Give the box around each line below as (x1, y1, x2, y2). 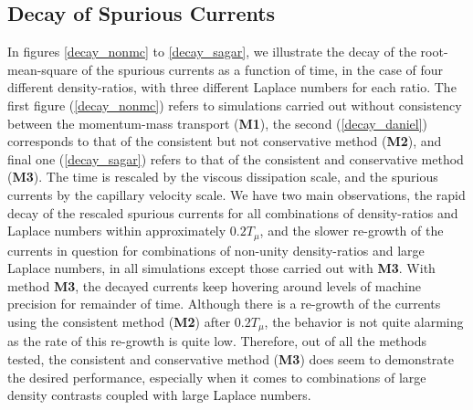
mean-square (7, 59, 78, 79)
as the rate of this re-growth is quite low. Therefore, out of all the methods (7, 331, 426, 351)
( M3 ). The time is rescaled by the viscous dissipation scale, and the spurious (7, 167, 438, 186)
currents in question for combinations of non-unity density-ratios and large (7, 240, 425, 259)
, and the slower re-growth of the (259, 221, 444, 240)
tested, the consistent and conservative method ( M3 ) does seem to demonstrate (7, 350, 455, 369)
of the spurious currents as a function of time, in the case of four (81, 59, 444, 79)
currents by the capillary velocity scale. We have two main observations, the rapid (7, 184, 466, 204)
